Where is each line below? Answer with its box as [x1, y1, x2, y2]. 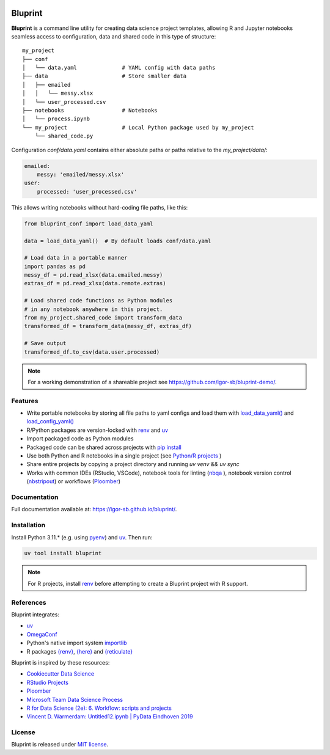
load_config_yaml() [26, 418, 75, 425]
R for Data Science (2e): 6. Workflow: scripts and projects [26, 704, 172, 712]
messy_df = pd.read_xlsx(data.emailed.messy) [24, 272, 163, 279]
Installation [11, 521, 46, 530]
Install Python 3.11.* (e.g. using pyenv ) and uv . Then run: [11, 533, 153, 541]
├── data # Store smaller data [22, 73, 186, 79]
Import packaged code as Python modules [26, 435, 134, 442]
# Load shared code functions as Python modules [24, 297, 173, 304]
